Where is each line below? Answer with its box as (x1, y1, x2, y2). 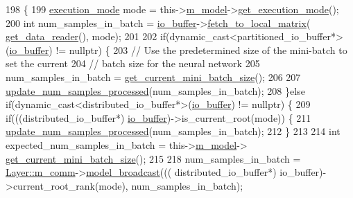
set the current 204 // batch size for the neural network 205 (6, 56, 260, 71)
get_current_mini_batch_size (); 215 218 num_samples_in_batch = (6, 151, 301, 165)
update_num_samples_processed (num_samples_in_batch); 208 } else (6, 83, 305, 98)
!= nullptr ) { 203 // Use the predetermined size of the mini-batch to (55, 42, 347, 57)
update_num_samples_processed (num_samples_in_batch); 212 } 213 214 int (6, 124, 341, 138)
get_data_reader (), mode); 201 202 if (6, 29, 166, 44)
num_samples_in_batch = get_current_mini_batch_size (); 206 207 (6, 69, 301, 84)
